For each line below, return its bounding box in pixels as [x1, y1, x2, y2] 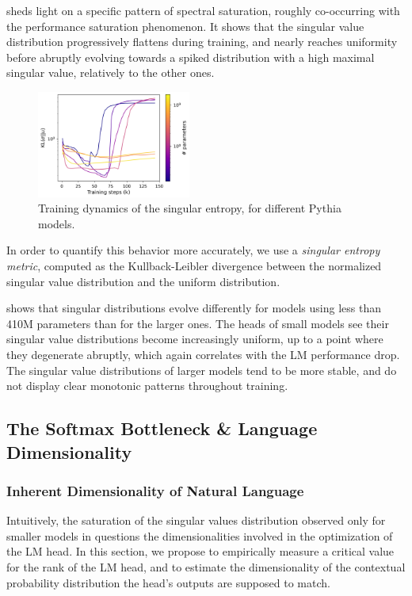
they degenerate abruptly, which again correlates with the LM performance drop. [6, 346, 400, 362]
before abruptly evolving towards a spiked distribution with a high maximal [6, 48, 375, 65]
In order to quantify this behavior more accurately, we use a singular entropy [6, 242, 380, 258]
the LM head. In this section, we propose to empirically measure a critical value [6, 543, 395, 560]
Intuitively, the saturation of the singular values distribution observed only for [6, 512, 386, 529]
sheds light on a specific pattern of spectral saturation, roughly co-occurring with [6, 2, 400, 18]
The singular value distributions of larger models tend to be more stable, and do [6, 361, 397, 378]
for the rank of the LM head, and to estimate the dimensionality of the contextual [6, 558, 406, 575]
